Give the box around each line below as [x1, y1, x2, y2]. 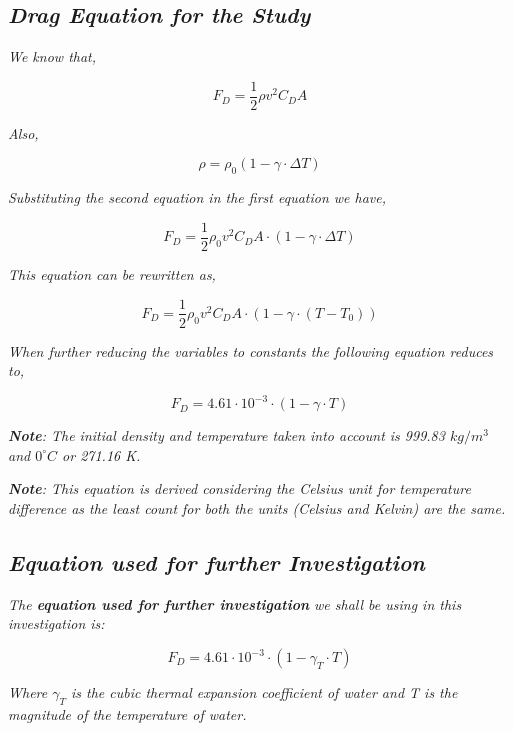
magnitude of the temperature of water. [8, 703, 247, 724]
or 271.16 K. [62, 444, 141, 465]
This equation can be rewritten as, [8, 263, 216, 284]
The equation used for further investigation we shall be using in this [8, 593, 462, 614]
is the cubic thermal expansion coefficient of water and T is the [71, 682, 458, 703]
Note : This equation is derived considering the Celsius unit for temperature [8, 478, 471, 499]
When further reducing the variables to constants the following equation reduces [8, 340, 494, 361]
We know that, [8, 46, 97, 67]
